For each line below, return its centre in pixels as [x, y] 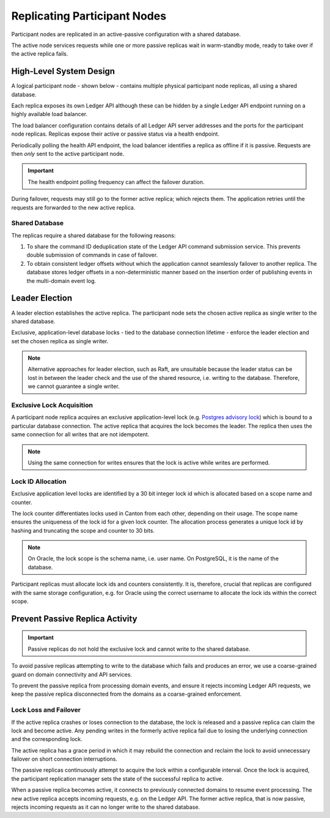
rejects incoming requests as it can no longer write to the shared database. [106, 807]
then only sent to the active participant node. [68, 153]
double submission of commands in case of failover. [92, 255]
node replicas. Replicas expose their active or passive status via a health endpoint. [116, 134]
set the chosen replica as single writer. [60, 341]
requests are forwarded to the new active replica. [73, 207]
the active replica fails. [40, 54]
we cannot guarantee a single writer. [74, 386]
